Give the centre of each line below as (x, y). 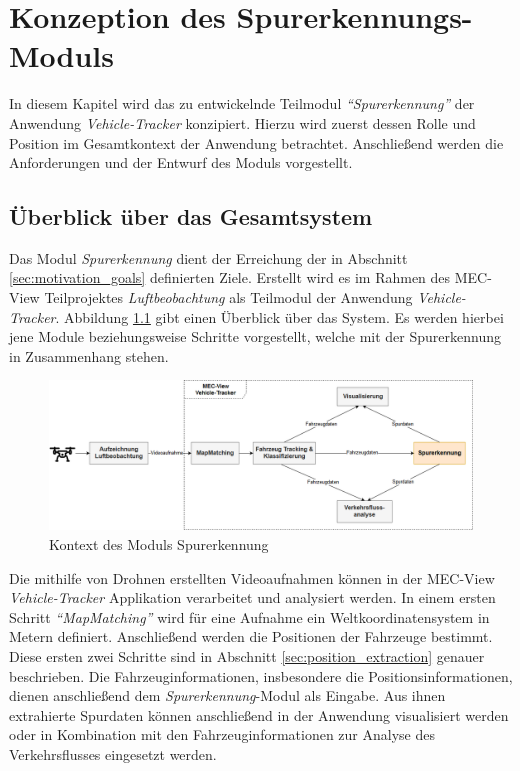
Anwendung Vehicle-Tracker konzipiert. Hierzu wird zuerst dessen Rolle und (242, 122)
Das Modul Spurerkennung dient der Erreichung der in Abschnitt (208, 257)
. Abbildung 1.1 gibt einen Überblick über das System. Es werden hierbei (279, 316)
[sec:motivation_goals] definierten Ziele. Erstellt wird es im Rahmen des (230, 277)
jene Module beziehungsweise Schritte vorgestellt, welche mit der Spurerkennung (255, 336)
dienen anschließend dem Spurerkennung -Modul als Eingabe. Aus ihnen (227, 695)
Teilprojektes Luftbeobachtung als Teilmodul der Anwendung (228, 297)
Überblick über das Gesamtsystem (191, 216)
